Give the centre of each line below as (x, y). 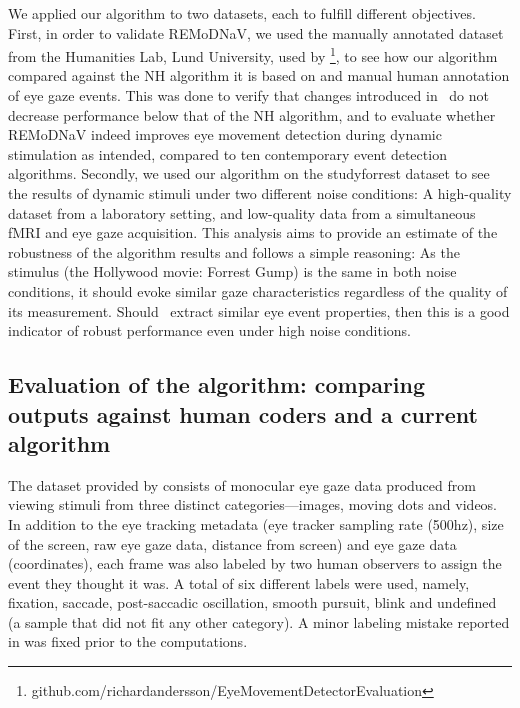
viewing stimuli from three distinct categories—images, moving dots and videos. (253, 504)
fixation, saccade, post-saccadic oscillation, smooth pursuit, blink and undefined (252, 602)
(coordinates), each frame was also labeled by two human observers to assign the (255, 563)
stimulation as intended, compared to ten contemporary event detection (227, 153)
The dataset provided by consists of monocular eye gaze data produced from (242, 484)
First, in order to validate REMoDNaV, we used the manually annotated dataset (256, 32)
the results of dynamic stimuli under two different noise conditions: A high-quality (260, 193)
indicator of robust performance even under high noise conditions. (209, 330)
